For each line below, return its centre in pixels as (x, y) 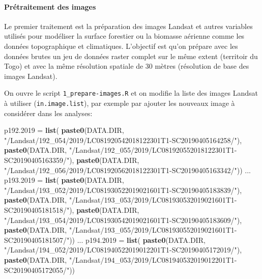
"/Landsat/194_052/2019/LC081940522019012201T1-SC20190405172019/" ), (123, 250)
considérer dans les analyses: (48, 113)
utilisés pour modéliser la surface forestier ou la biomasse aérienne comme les (124, 36)
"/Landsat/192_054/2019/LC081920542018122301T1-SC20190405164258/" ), (123, 140)
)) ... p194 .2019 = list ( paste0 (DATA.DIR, (137, 240)
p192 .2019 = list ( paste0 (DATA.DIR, (64, 130)
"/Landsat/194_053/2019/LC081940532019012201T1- (153, 259)
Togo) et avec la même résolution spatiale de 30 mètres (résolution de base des (127, 66)
